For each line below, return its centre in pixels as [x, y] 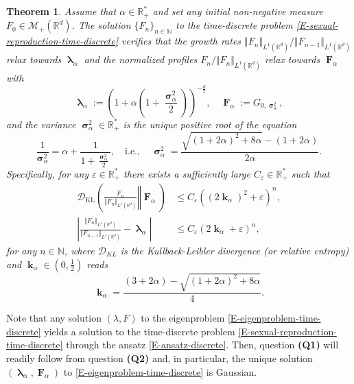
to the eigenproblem [183, 318]
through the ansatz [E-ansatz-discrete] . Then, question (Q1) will [202, 345]
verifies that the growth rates [181, 41]
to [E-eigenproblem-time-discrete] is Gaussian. [160, 371]
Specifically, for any [48, 173]
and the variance [41, 124]
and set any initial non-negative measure [238, 11]
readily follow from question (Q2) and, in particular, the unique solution [160, 358]
